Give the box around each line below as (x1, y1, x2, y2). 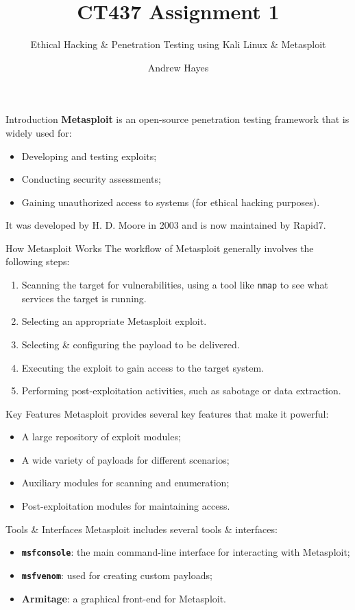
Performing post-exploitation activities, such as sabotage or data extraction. (21, 383, 341, 398)
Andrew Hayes (147, 60, 209, 74)
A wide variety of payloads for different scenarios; (21, 452, 230, 466)
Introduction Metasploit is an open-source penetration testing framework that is (5, 112, 350, 126)
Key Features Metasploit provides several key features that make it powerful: (5, 406, 329, 420)
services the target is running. (21, 291, 147, 305)
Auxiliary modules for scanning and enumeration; (21, 475, 230, 490)
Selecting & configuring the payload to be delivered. (21, 337, 240, 351)
